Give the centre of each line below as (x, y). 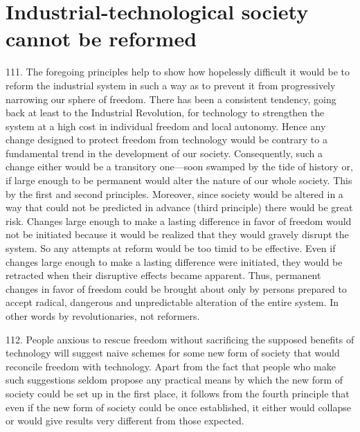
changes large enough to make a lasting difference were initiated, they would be (174, 261)
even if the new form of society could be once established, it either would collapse (178, 407)
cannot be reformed (101, 38)
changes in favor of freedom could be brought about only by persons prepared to (176, 288)
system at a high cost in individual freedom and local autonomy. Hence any (166, 126)
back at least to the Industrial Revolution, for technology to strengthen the (165, 112)
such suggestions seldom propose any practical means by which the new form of (174, 380)
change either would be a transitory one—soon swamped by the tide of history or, (179, 166)
